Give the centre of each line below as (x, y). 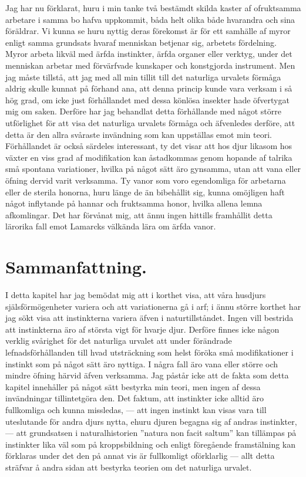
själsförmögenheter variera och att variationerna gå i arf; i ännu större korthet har (153, 306)
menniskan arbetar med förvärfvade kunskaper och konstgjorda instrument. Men (150, 65)
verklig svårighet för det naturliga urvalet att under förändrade (119, 341)
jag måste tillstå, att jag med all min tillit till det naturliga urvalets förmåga (143, 77)
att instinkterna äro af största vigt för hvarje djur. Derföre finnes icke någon (142, 329)
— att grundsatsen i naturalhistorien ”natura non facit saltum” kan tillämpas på (151, 433)
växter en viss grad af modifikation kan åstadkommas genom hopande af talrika (149, 157)
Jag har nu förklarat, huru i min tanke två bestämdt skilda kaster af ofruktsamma (153, 8)
